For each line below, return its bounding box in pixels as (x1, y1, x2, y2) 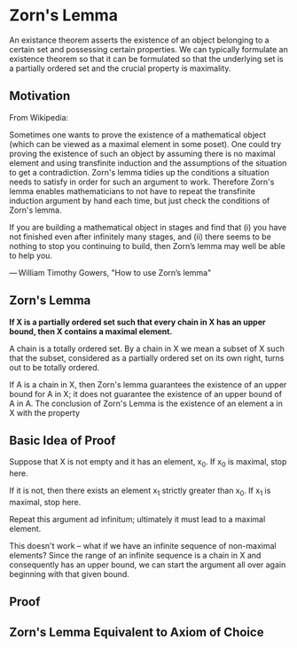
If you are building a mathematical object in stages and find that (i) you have (9, 222, 287, 232)
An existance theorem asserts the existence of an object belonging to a (9, 35, 270, 45)
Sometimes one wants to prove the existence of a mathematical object (9, 129, 267, 140)
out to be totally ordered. (9, 362, 100, 372)
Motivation (9, 89, 71, 104)
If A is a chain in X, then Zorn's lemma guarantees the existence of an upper (9, 379, 287, 390)
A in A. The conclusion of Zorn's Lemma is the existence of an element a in (9, 398, 284, 409)
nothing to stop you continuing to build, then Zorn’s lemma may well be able (9, 240, 285, 251)
